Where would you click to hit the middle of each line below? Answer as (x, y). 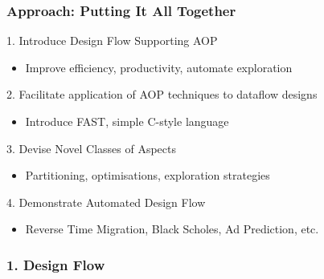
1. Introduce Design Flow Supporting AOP (112, 40)
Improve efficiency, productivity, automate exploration (159, 67)
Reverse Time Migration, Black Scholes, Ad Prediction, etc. (172, 229)
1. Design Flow (56, 264)
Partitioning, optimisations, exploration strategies (148, 175)
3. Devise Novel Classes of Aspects (91, 148)
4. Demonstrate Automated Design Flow (106, 202)
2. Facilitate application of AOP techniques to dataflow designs (162, 94)
